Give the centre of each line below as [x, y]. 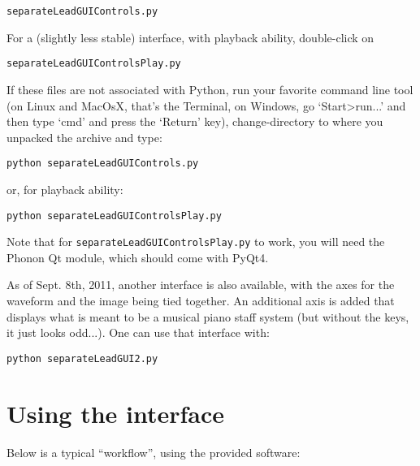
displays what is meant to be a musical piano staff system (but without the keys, [208, 316]
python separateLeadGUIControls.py [103, 164]
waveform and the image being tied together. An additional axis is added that [201, 301]
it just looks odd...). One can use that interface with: [138, 332]
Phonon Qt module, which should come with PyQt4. [138, 257]
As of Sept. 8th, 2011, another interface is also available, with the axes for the [201, 285]
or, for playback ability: [65, 189]
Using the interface [116, 413]
